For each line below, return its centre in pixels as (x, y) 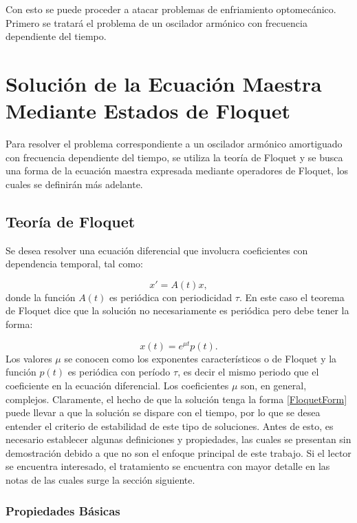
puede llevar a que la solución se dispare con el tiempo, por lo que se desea (163, 412)
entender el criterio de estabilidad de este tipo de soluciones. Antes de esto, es (170, 425)
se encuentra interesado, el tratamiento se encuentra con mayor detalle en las (168, 466)
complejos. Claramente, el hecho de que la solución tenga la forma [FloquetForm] (176, 399)
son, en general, (274, 385)
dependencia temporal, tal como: (74, 264)
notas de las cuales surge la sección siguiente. (100, 480)
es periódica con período (119, 372)
